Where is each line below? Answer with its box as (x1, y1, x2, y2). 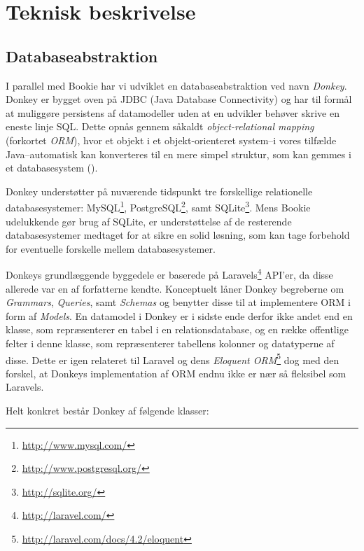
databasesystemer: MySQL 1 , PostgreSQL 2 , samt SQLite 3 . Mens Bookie (6, 198, 311, 214)
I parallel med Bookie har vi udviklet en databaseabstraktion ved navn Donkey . (6, 78, 347, 92)
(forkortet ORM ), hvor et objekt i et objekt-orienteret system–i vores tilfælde (6, 132, 337, 147)
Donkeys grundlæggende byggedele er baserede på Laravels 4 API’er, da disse (6, 265, 333, 282)
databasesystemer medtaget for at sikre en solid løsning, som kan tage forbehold (6, 228, 350, 242)
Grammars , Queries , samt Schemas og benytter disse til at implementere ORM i (6, 295, 351, 309)
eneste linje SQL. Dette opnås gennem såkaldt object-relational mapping (6, 119, 314, 134)
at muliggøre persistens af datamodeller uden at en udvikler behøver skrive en (6, 105, 339, 120)
